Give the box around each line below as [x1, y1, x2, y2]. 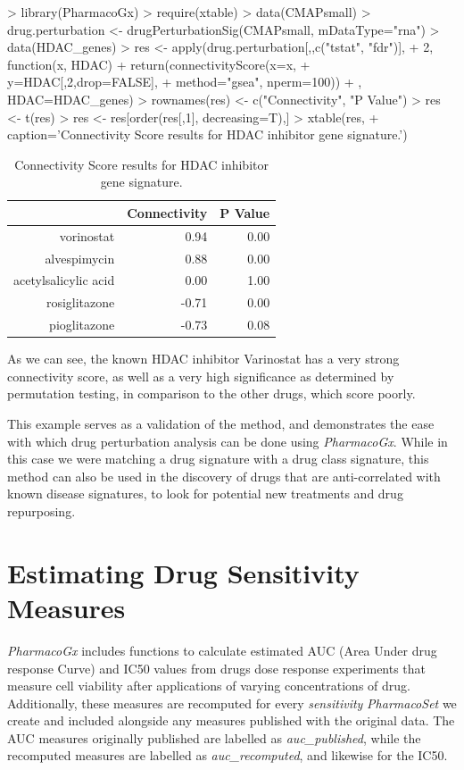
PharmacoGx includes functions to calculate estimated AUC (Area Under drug [7, 640, 437, 659]
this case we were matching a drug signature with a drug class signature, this [7, 449, 429, 468]
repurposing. [7, 502, 76, 520]
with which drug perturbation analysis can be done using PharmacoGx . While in [7, 431, 448, 450]
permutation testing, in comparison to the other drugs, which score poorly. [7, 384, 416, 403]
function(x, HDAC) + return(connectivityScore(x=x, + [7, 54, 311, 73]
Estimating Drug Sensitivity [7, 554, 360, 590]
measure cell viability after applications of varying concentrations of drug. [7, 676, 410, 695]
